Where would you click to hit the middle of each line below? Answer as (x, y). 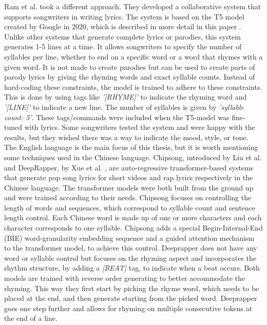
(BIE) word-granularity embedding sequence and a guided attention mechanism (129, 237)
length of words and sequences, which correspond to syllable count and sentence (130, 207)
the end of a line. (31, 318)
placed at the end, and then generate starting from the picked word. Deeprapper (131, 298)
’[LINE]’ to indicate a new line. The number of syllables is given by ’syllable (124, 107)
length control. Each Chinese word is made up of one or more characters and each (133, 217)
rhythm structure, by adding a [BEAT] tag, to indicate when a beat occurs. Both (132, 268)
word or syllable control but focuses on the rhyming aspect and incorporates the (130, 257)
